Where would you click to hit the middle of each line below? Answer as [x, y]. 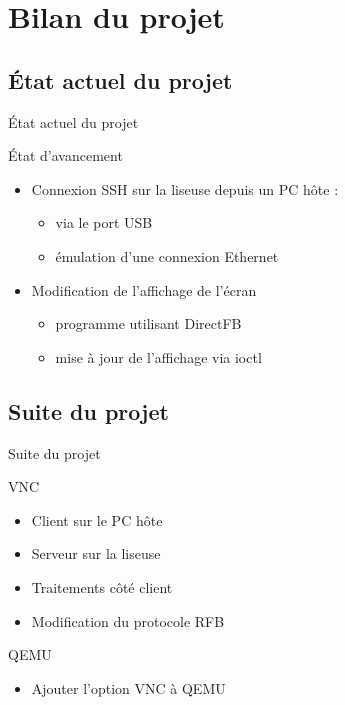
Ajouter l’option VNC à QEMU [128, 687]
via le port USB [104, 222]
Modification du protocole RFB [128, 620]
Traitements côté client [102, 586]
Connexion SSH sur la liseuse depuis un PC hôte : [185, 188]
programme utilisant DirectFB [148, 323]
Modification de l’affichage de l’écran [144, 289]
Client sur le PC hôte [97, 519]
